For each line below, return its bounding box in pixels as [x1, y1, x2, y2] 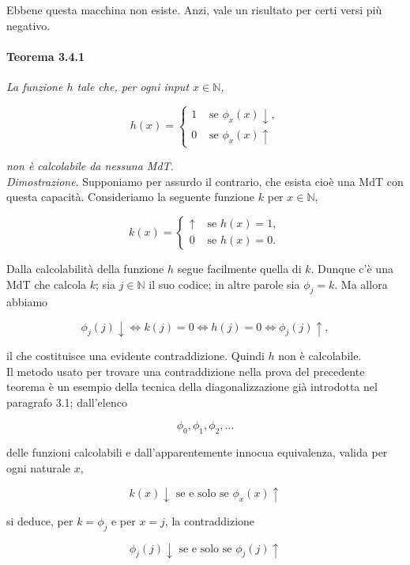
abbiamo [6, 294, 48, 310]
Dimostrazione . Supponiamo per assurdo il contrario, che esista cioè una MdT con [6, 173, 404, 189]
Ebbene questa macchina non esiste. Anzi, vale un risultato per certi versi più [6, 2, 382, 17]
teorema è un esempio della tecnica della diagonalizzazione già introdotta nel [6, 378, 378, 395]
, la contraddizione [164, 513, 255, 529]
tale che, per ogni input [77, 78, 190, 94]
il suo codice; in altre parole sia [149, 275, 300, 292]
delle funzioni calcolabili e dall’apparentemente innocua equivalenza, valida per [6, 444, 388, 461]
